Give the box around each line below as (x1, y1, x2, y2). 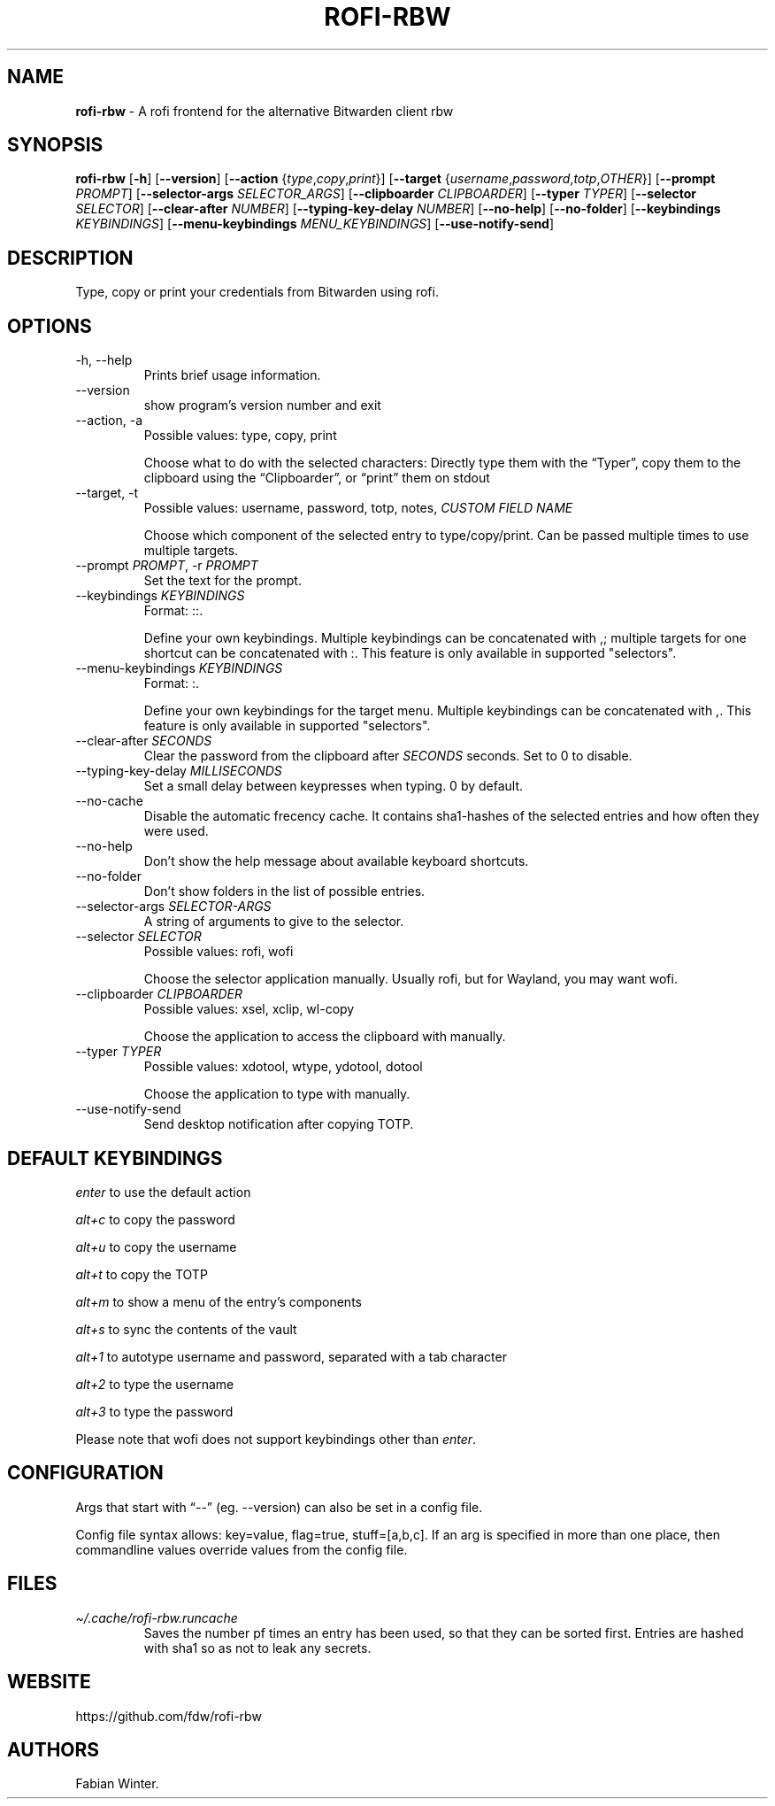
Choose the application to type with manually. (143, 1086, 411, 1102)
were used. (143, 823, 209, 839)
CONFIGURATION (7, 1462, 164, 1485)
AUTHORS (7, 1738, 100, 1761)
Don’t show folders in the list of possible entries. (143, 884, 426, 899)
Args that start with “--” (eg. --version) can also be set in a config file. (75, 1499, 483, 1515)
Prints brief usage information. (143, 367, 321, 383)
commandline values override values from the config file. (75, 1541, 408, 1557)
